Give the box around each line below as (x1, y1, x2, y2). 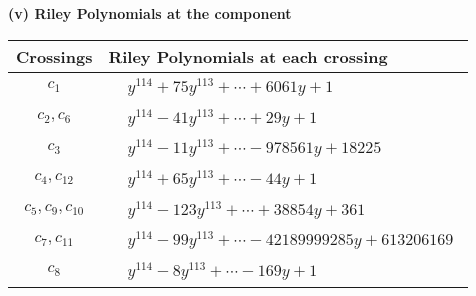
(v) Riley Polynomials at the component (8, 3, 292, 23)
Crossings (16, 44, 93, 68)
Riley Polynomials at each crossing (108, 44, 388, 68)
